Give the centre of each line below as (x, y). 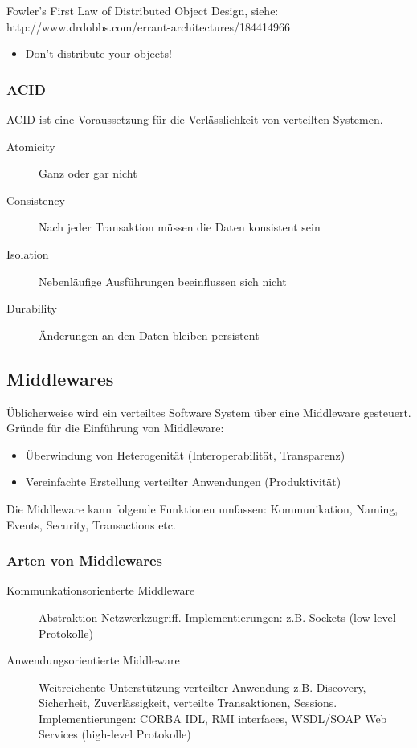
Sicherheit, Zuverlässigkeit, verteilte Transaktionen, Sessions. (188, 703)
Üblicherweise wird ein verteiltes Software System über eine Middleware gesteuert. (209, 412)
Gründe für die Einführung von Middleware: (115, 428)
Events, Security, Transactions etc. (91, 524)
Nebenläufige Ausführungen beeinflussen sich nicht (163, 281)
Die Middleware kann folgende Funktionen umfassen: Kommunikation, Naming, (202, 508)
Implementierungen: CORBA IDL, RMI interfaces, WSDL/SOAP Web (213, 718)
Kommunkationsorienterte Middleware (101, 590)
